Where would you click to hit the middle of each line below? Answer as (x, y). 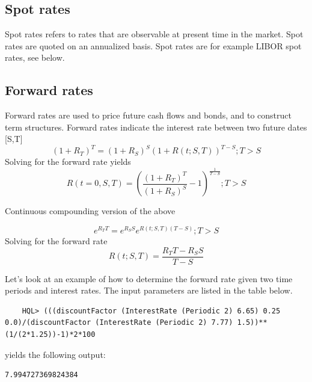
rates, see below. (35, 57)
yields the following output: (55, 354)
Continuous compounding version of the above (90, 211)
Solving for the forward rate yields (68, 162)
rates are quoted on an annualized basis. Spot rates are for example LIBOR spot (153, 45)
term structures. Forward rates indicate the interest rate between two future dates (156, 127)
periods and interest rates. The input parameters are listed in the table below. (149, 290)
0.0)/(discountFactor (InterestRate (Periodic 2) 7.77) (119, 323)
